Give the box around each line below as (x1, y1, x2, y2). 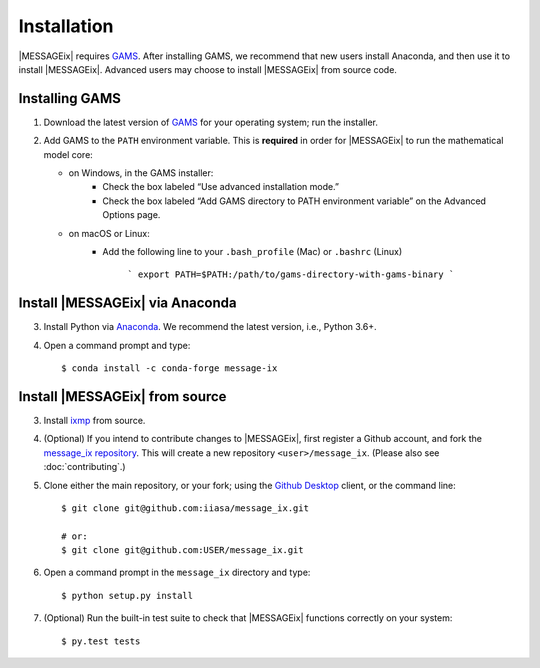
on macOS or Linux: (68, 227, 150, 239)
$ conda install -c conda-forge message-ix (61, 363, 278, 374)
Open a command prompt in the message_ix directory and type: (43, 566, 311, 579)
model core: (43, 148, 94, 160)
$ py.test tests (61, 635, 141, 647)
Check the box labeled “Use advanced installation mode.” (102, 181, 340, 193)
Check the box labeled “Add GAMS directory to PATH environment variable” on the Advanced (102, 195, 487, 207)
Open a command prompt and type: (43, 339, 191, 351)
